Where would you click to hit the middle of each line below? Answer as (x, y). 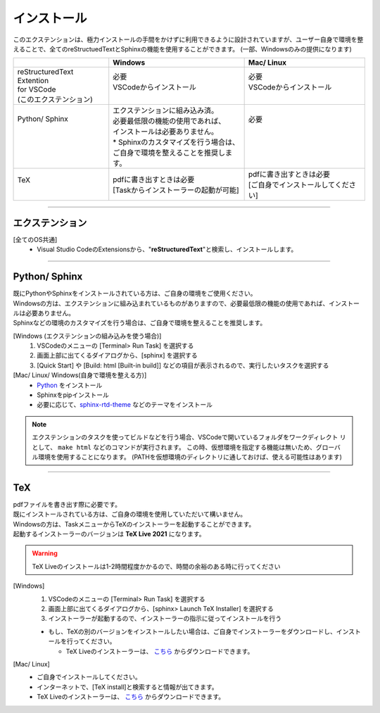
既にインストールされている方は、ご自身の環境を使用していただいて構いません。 (130, 515)
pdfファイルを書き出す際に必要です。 (67, 504)
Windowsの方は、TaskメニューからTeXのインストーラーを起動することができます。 (134, 524)
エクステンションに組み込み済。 (166, 111)
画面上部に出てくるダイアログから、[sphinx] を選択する (117, 355)
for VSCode (37, 89)
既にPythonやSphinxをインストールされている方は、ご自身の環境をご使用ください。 (135, 294)
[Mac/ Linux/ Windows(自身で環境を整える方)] (80, 375)
